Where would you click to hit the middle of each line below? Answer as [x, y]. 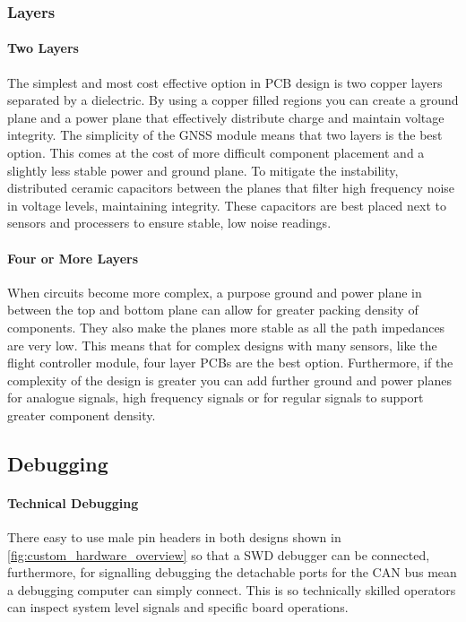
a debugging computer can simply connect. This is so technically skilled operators [232, 589]
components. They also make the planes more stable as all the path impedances [226, 327]
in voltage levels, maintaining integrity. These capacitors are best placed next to [227, 205]
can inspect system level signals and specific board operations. [178, 607]
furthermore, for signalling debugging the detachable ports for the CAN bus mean [232, 572]
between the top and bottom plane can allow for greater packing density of [213, 310]
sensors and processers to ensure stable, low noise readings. [169, 223]
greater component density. [82, 415]
